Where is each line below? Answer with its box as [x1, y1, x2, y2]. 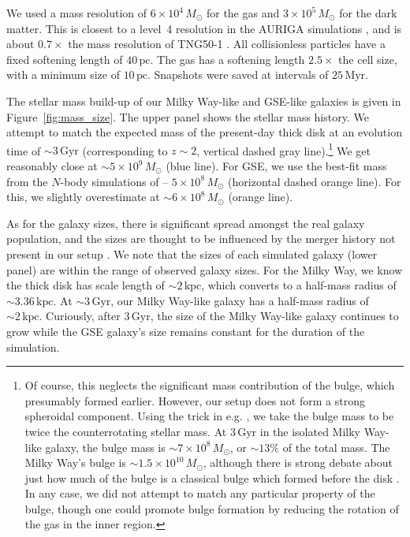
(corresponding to [82, 142, 168, 158]
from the [6, 173, 48, 189]
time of [6, 142, 41, 158]
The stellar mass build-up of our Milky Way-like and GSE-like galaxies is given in [6, 92, 401, 109]
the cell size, [338, 50, 397, 67]
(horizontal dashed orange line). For [228, 173, 401, 189]
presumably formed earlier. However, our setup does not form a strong [24, 392, 365, 408]
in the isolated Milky [259, 423, 361, 439]
